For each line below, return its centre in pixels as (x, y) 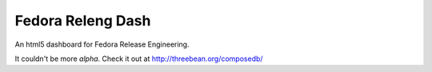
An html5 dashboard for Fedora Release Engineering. (102, 44)
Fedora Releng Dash (83, 21)
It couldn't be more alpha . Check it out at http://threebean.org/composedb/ (139, 59)
